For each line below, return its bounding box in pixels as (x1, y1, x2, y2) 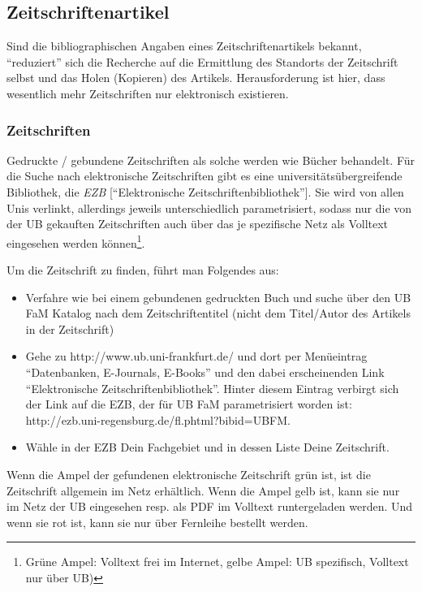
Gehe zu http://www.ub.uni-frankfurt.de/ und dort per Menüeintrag (25, 348, 368, 365)
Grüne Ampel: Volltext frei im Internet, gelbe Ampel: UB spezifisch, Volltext (25, 553, 409, 570)
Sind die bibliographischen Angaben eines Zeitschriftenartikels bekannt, (6, 37, 362, 54)
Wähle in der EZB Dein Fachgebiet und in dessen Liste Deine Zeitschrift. (25, 439, 390, 456)
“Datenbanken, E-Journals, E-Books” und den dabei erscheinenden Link (25, 363, 385, 380)
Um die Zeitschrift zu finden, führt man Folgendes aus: (6, 261, 279, 279)
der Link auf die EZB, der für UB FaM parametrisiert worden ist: (25, 395, 352, 413)
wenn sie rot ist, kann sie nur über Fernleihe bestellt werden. (6, 513, 308, 530)
